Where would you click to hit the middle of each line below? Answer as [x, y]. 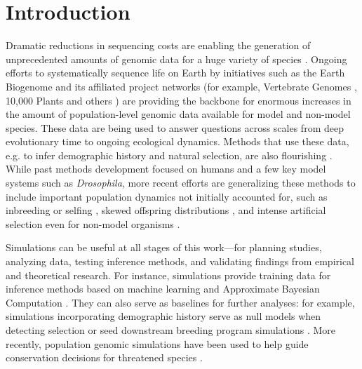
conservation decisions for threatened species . [104, 357]
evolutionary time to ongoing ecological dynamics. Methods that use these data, [177, 141]
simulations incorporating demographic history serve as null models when [163, 316]
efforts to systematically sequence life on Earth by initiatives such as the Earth [175, 73]
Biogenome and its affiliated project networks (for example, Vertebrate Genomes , [181, 86]
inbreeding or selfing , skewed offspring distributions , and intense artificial [166, 210]
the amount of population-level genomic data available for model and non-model [178, 114]
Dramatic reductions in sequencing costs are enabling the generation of [158, 45]
